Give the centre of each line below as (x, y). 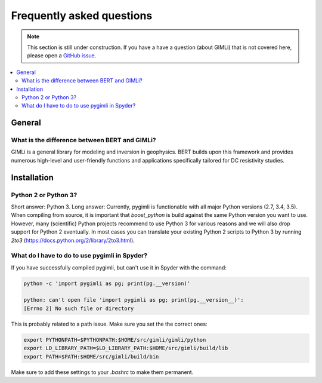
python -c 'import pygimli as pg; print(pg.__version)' (107, 283)
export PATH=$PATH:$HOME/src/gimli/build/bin (91, 356)
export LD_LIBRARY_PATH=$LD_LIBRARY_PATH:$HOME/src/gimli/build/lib (126, 348)
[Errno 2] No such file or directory (79, 308)
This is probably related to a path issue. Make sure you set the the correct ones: (109, 324)
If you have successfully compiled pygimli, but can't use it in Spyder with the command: (119, 267)
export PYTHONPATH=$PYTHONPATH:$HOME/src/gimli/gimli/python (115, 340)
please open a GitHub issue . (62, 56)
